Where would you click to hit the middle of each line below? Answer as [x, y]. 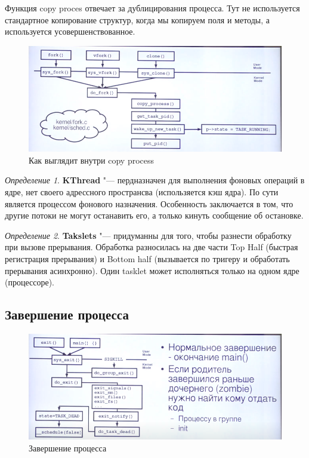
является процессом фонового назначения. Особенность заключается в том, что [149, 203]
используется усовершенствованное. [70, 31]
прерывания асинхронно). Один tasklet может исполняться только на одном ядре [152, 270]
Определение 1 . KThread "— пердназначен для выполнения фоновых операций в [155, 180]
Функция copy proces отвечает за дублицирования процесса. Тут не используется [152, 8]
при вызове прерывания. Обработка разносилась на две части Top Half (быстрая [152, 247]
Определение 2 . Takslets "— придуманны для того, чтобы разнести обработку [148, 235]
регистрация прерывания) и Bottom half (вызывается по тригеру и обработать [147, 258]
